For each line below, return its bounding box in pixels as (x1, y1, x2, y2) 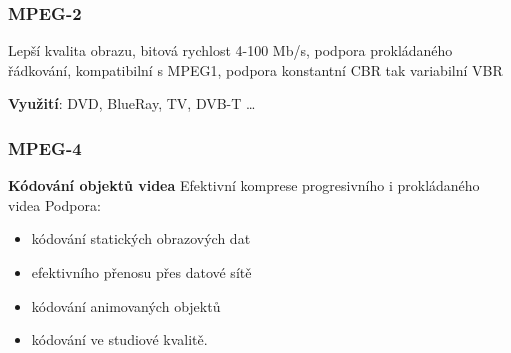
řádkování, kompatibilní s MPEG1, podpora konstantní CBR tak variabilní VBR (8, 59, 503, 80)
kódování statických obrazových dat (31, 228, 251, 249)
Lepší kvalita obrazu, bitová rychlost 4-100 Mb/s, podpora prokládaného (8, 40, 453, 61)
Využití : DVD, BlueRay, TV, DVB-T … (8, 93, 256, 114)
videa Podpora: (8, 194, 101, 215)
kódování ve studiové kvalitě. (31, 329, 208, 350)
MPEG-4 (8, 135, 82, 160)
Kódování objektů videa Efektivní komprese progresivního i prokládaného (8, 175, 480, 196)
